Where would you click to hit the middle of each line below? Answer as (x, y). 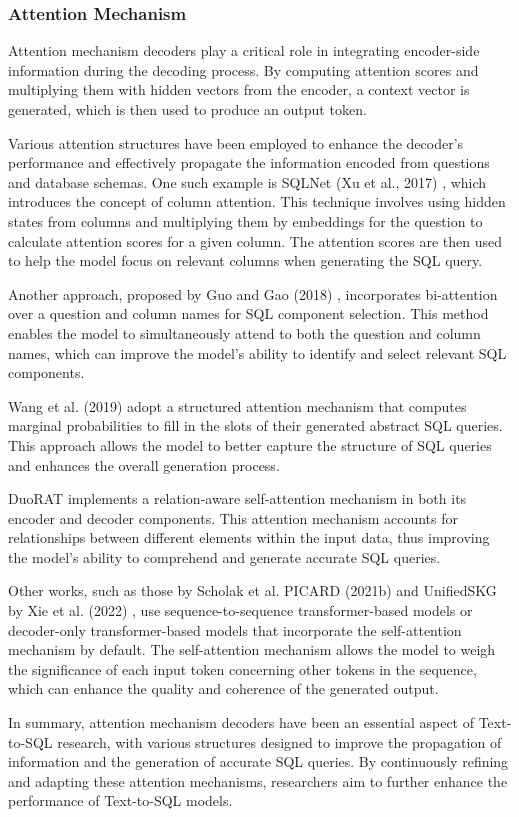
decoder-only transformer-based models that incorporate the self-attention (235, 629)
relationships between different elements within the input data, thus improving (249, 537)
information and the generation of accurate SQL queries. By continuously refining (258, 761)
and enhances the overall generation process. (144, 464)
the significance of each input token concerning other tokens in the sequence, (242, 668)
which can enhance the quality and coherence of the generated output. (223, 688)
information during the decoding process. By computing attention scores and (243, 69)
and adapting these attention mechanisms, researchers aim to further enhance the (258, 780)
